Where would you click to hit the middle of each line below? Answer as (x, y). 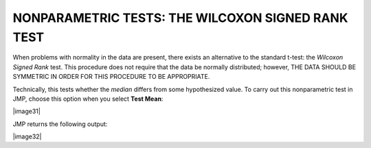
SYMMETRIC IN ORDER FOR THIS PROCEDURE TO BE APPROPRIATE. (111, 77)
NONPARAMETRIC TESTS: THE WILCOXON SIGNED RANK (180, 18)
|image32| (27, 136)
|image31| (26, 111)
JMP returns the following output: (60, 124)
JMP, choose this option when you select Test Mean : (88, 99)
